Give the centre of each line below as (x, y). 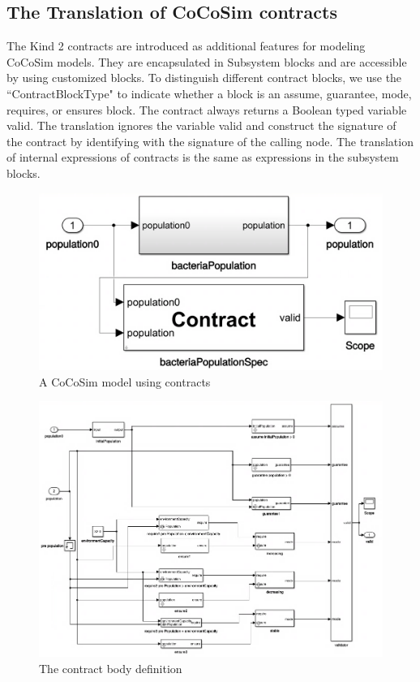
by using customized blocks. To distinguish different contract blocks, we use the (204, 78)
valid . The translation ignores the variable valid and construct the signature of (201, 125)
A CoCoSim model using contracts (125, 381)
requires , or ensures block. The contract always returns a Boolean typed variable (207, 109)
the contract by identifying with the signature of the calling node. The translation (210, 141)
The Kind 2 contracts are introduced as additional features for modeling (186, 46)
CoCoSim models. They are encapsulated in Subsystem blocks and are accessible (207, 61)
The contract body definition (111, 668)
